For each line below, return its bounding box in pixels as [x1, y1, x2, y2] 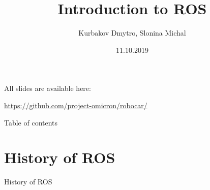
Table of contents [4, 117, 58, 128]
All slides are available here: [4, 83, 91, 93]
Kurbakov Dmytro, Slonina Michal [78, 27, 186, 38]
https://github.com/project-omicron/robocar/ [4, 100, 147, 110]
